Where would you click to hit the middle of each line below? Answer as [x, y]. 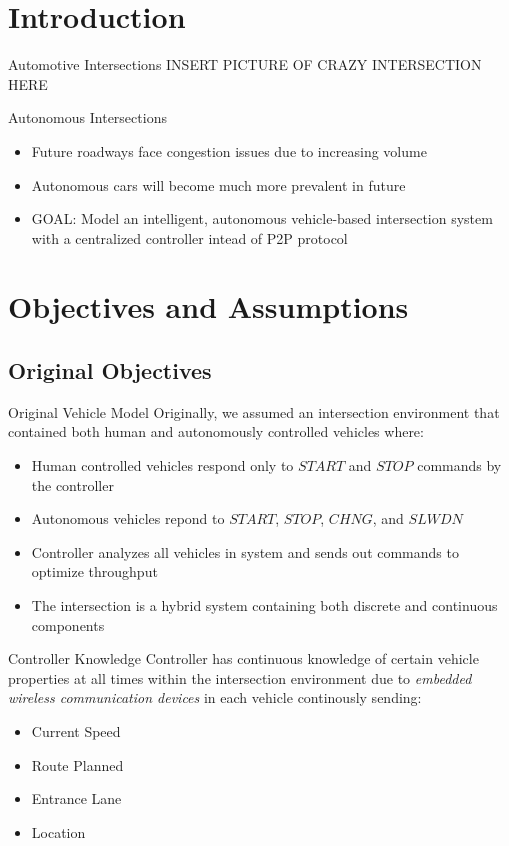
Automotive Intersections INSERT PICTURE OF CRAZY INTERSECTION [245, 64]
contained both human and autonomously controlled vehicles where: [216, 431]
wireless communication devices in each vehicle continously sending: [215, 697]
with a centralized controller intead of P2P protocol [189, 237]
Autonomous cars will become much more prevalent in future [218, 184]
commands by [459, 465]
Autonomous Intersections [87, 117]
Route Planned [77, 764]
